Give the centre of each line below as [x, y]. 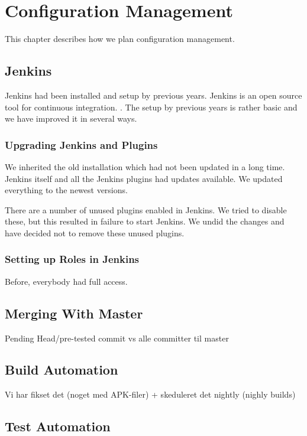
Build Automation [62, 370]
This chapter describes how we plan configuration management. [120, 39]
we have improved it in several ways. [71, 118]
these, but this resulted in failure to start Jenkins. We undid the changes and [145, 221]
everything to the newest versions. [66, 190]
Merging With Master [74, 313]
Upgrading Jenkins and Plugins [81, 144]
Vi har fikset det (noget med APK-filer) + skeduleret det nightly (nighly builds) [150, 394]
